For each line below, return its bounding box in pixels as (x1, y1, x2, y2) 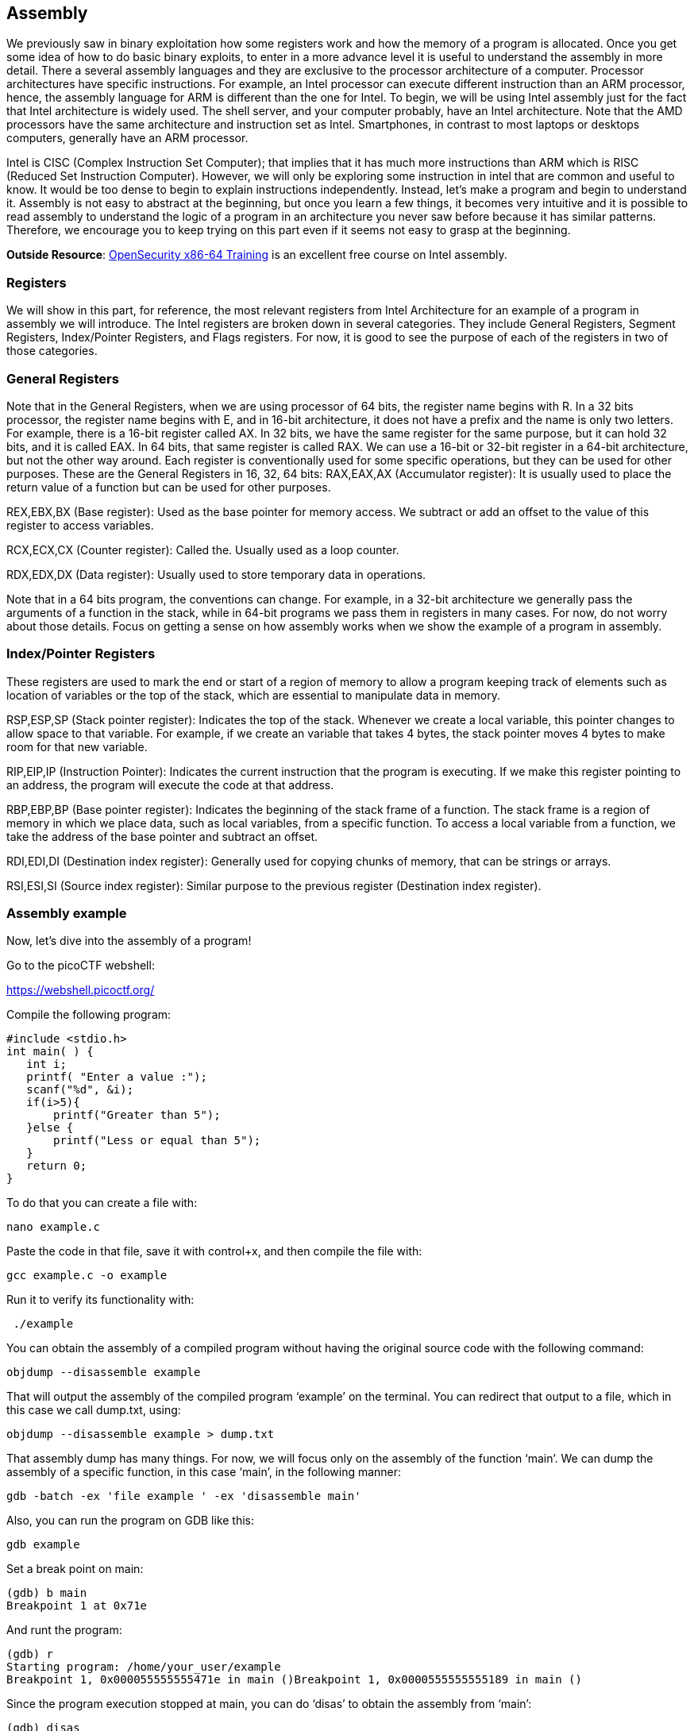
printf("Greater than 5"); (53, 1108, 221, 1122)
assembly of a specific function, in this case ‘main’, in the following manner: (6, 1465, 402, 1479)
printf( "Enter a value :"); (26, 1070, 207, 1084)
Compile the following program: (6, 1008, 172, 1022)
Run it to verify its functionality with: (6, 1293, 195, 1307)
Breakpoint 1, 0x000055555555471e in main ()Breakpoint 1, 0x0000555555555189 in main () (6, 1673, 582, 1687)
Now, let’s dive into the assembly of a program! (6, 934, 252, 948)
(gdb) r (6, 1648, 54, 1661)
